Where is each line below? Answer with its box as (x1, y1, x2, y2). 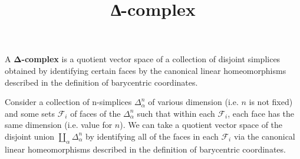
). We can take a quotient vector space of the (120, 119, 283, 131)
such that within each (137, 107, 215, 119)
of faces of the (70, 107, 121, 119)
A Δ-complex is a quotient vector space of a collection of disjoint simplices (5, 53, 281, 65)
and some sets (5, 107, 55, 119)
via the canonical (233, 130, 295, 142)
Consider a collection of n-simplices (5, 96, 132, 108)
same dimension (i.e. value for (5, 119, 113, 131)
